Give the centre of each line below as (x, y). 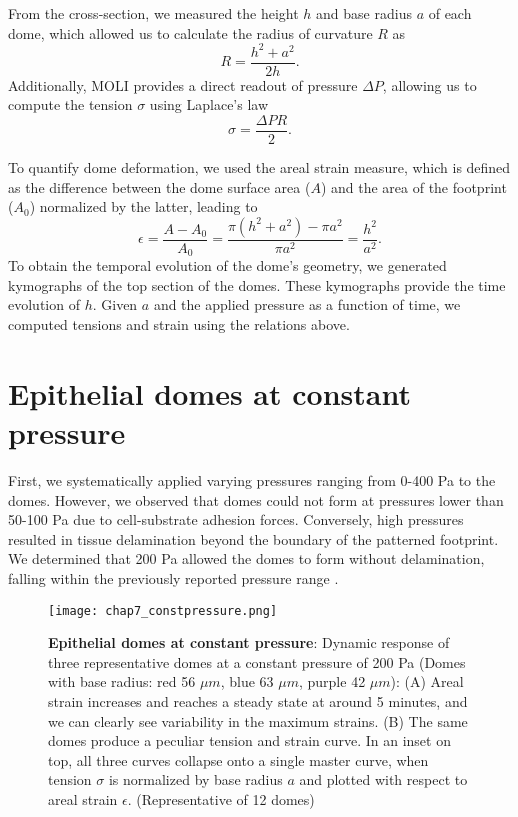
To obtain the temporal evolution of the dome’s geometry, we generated (227, 265)
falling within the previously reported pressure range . (173, 577)
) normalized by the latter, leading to (143, 206)
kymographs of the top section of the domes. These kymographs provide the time (257, 284)
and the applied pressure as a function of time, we (307, 304)
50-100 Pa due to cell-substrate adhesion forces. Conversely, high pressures (236, 519)
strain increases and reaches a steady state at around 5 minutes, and (258, 700)
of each (450, 13)
